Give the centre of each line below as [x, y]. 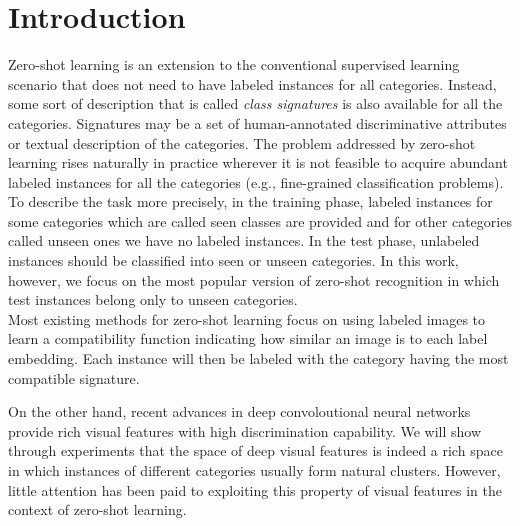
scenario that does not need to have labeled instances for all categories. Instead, [252, 83]
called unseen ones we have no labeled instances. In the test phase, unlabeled [244, 240]
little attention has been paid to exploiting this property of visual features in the [255, 489]
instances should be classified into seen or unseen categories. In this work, [233, 260]
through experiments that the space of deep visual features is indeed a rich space [255, 450]
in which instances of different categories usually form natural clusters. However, [254, 470]
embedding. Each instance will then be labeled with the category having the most [258, 358]
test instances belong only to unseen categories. [153, 299]
